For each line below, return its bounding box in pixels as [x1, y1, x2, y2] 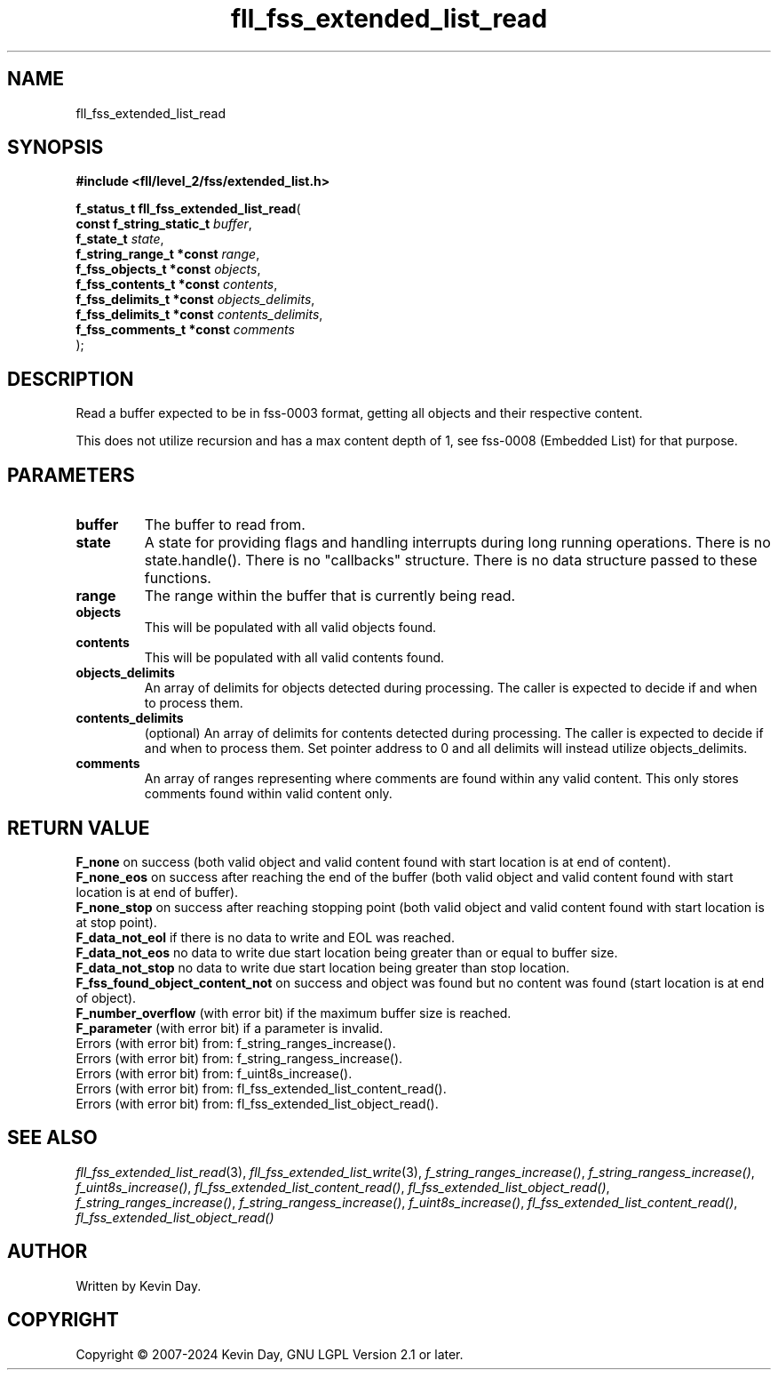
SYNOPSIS [7, 136, 104, 159]
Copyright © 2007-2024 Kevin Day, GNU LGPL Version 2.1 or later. [75, 1346, 464, 1362]
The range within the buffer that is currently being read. [144, 587, 516, 605]
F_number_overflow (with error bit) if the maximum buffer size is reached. [75, 1005, 512, 1021]
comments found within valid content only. [144, 786, 393, 802]
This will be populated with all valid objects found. [144, 620, 437, 636]
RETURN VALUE [7, 816, 150, 839]
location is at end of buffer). [75, 884, 239, 900]
